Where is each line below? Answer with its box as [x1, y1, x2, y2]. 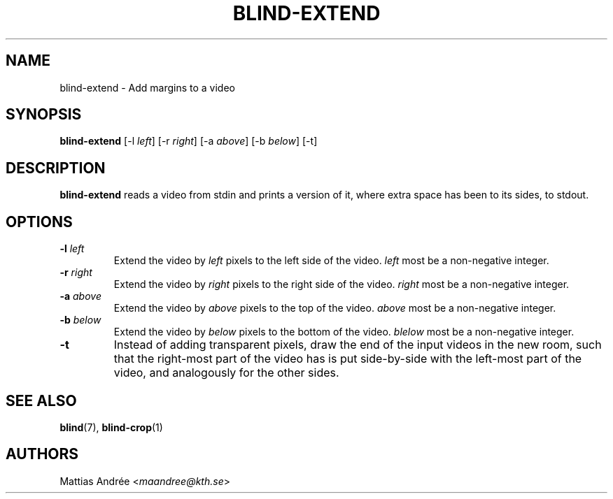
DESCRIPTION [6, 159, 106, 177]
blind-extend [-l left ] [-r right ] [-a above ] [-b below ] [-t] [59, 135, 318, 147]
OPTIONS [6, 212, 73, 231]
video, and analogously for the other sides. [113, 366, 339, 380]
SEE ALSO [6, 391, 77, 410]
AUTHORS [6, 445, 79, 463]
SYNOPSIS [6, 106, 82, 124]
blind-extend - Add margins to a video [59, 81, 235, 94]
